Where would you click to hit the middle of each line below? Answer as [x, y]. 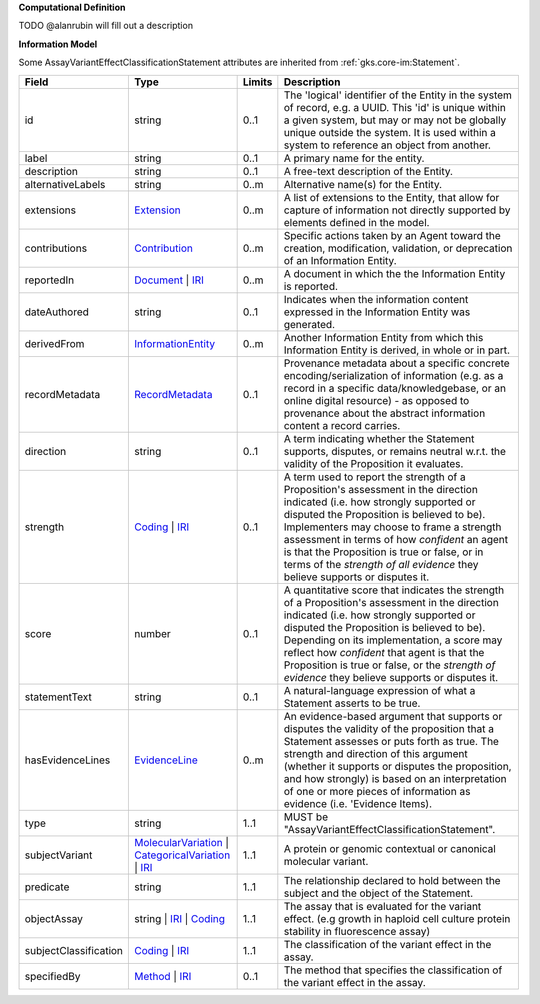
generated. [309, 324]
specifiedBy [52, 976]
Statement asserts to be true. [352, 703]
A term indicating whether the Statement [379, 438]
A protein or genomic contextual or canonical [390, 848]
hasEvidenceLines [67, 760]
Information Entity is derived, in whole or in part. [396, 350]
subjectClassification [74, 950]
